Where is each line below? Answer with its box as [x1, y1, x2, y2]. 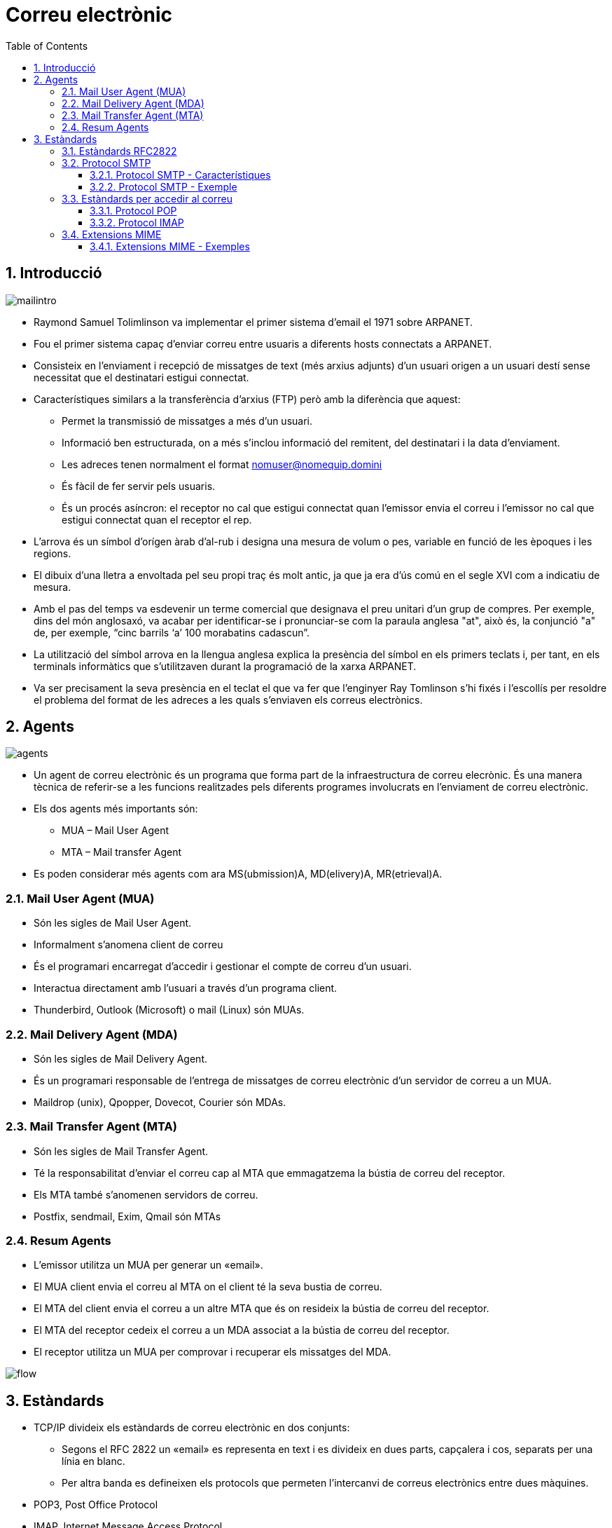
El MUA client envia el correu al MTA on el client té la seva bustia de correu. [34, 1281, 382, 1293]
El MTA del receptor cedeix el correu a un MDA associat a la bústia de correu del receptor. [34, 1324, 450, 1337]
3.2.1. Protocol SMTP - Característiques [90, 168, 271, 181]
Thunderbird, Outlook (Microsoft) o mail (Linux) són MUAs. [34, 1004, 305, 1016]
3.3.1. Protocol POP [90, 204, 177, 217]
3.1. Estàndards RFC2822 [62, 144, 177, 157]
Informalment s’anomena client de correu [34, 939, 223, 951]
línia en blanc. [62, 1455, 125, 1468]
